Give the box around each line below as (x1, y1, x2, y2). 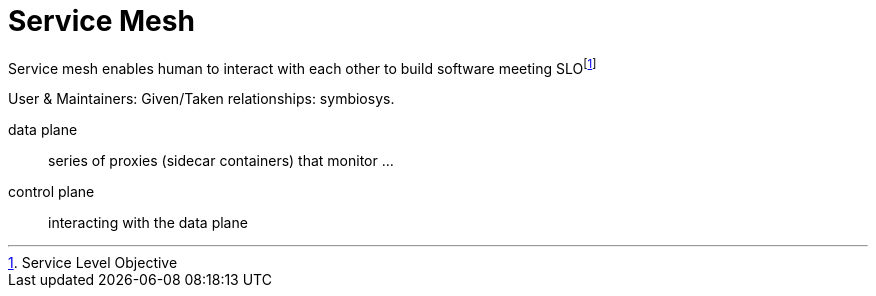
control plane (8, 183, 95, 201)
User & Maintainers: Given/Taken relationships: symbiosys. (8, 90, 395, 108)
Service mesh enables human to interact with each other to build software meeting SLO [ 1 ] (8, 56, 597, 77)
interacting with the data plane (48, 214, 248, 232)
